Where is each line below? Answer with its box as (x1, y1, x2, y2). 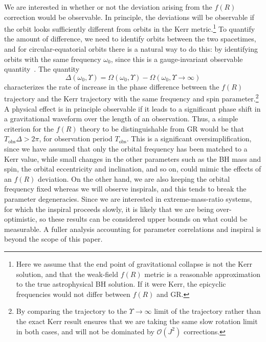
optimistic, (4, 213, 37, 224)
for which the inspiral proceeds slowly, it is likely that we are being (4, 203, 214, 214)
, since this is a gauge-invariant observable (110, 53, 243, 64)
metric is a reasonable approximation (144, 268, 260, 279)
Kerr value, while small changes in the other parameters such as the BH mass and (4, 153, 261, 164)
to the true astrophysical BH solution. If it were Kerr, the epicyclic (16, 279, 226, 289)
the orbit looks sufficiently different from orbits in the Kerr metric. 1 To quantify (4, 22, 255, 34)
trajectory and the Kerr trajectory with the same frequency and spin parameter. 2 (4, 92, 259, 104)
